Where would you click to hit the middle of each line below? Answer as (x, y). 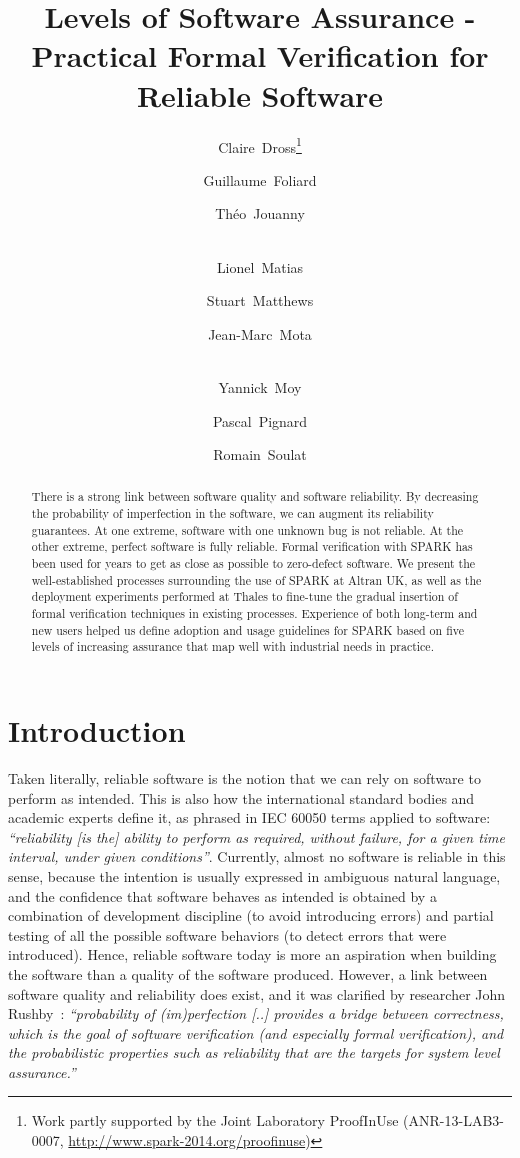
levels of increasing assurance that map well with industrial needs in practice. (232, 646)
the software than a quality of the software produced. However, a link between (248, 973)
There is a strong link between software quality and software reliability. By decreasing (255, 496)
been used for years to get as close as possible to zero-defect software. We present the (253, 563)
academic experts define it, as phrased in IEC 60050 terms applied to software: (249, 817)
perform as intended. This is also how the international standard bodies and (241, 797)
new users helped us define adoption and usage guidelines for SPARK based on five (247, 629)
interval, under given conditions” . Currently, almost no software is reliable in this (257, 856)
